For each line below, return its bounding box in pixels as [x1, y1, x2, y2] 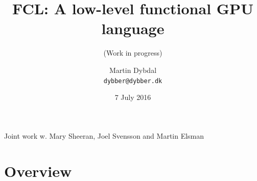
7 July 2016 [114, 92, 151, 102]
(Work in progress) [103, 47, 162, 58]
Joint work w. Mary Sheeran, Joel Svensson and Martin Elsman [4, 130, 204, 141]
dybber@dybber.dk [103, 77, 162, 85]
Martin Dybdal [109, 64, 157, 75]
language [101, 18, 165, 39]
